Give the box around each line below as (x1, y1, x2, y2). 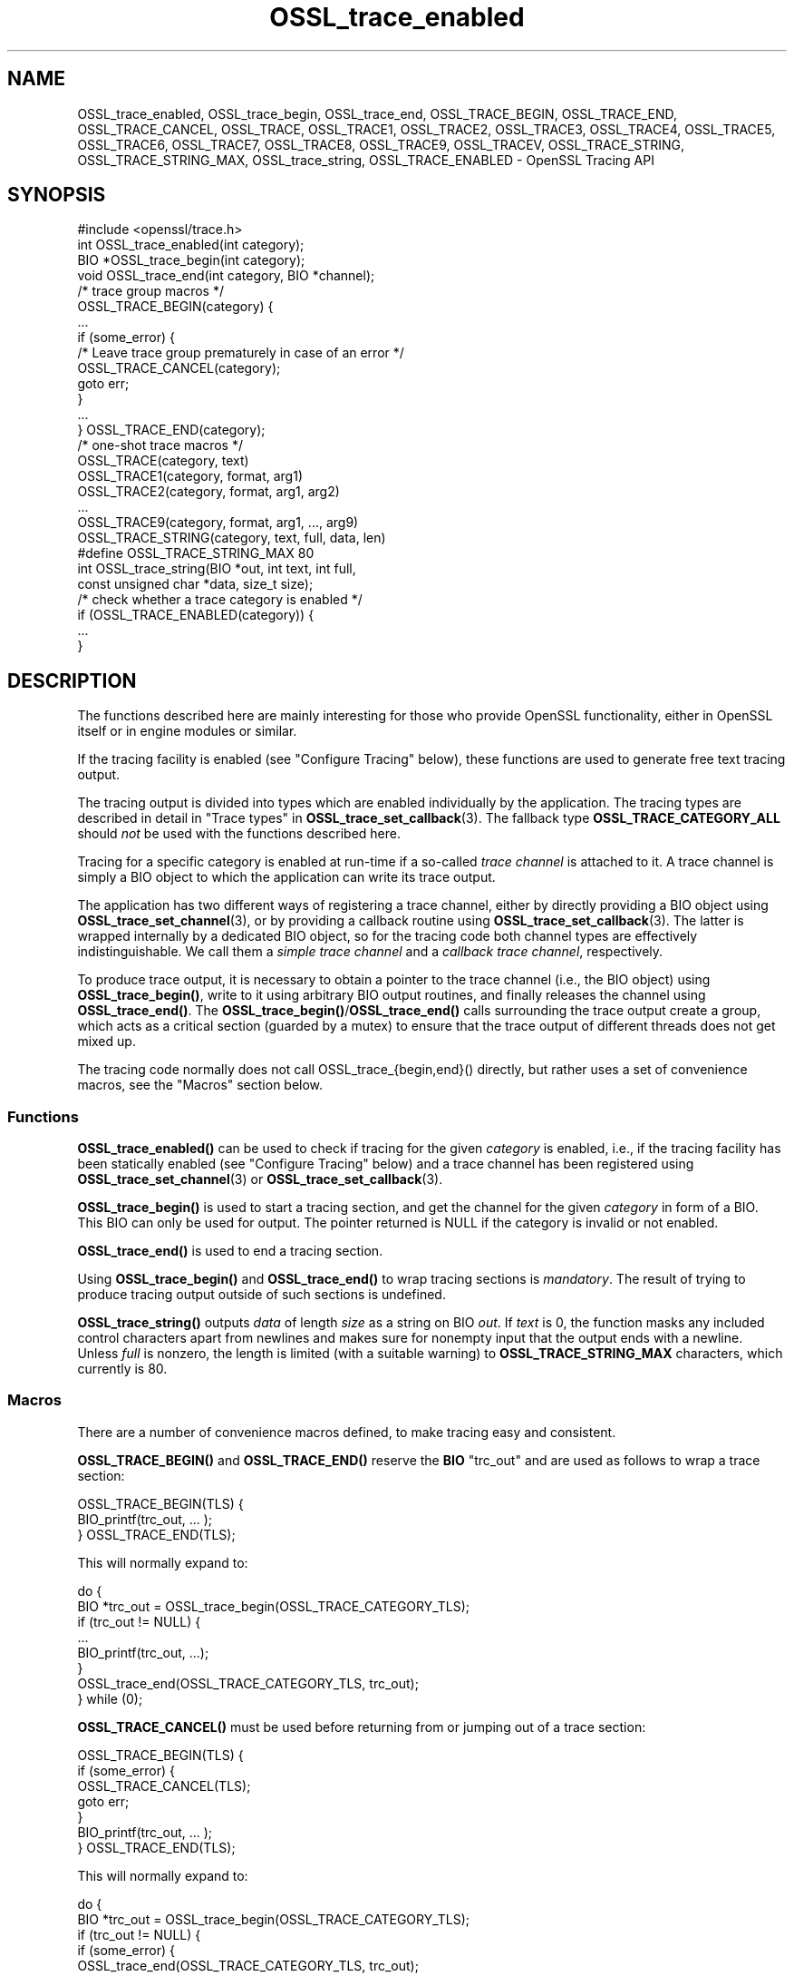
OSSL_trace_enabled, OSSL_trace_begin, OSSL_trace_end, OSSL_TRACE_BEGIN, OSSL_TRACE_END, (77, 105, 678, 122)
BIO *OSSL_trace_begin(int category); (77, 252, 305, 269)
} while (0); (77, 1690, 143, 1707)
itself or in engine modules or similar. (77, 723, 297, 739)
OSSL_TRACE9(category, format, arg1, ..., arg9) (77, 514, 359, 531)
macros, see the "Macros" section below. (77, 1077, 324, 1093)
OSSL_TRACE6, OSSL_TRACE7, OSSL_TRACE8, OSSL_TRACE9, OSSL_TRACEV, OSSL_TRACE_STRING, (77, 136, 685, 152)
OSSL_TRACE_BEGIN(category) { (77, 298, 274, 315)
